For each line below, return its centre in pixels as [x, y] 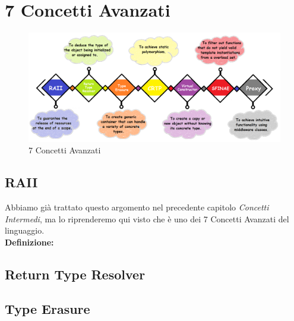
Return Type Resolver [75, 274]
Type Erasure [48, 309]
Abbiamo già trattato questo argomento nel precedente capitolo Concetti [137, 207]
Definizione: [29, 242]
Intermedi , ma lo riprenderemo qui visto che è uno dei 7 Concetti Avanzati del [147, 218]
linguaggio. [25, 230]
